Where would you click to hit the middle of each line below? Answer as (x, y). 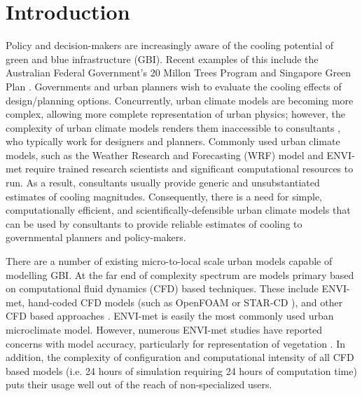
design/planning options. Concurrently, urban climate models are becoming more (180, 100)
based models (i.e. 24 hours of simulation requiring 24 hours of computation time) (181, 370)
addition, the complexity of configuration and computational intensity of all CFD (180, 357)
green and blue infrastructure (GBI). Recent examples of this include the (162, 59)
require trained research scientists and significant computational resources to (189, 169)
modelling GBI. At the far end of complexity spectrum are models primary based (180, 274)
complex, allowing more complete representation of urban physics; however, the (175, 114)
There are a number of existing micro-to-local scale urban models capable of (169, 261)
